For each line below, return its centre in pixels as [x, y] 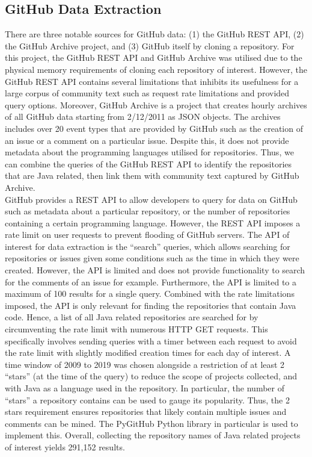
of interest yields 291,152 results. [65, 446]
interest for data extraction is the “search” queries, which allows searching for [148, 246]
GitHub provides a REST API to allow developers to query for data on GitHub [151, 199]
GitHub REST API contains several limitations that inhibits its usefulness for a [152, 81]
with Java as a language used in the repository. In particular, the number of [145, 388]
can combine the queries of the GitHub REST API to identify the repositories [148, 163]
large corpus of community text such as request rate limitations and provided [147, 93]
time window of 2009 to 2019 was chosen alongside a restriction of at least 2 [145, 364]
